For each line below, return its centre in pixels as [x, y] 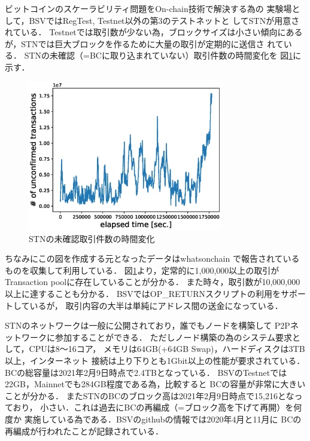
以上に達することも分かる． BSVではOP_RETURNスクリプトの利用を [143, 293]
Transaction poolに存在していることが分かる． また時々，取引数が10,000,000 [153, 282]
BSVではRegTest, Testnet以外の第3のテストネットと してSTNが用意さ [164, 20]
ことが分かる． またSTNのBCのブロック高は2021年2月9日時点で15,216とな [150, 395]
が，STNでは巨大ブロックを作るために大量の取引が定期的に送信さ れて [144, 43]
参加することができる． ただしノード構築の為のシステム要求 [173, 337]
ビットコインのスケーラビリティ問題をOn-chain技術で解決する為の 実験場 [148, 8]
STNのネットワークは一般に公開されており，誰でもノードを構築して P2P [148, 325]
